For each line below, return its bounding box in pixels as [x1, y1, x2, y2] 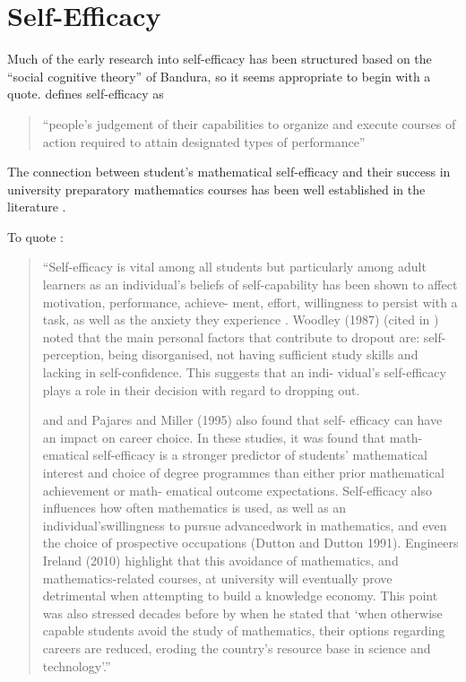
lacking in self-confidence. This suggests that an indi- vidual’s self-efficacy [42, 363, 446, 382]
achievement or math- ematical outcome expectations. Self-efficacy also [42, 480, 432, 499]
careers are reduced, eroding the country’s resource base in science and [42, 638, 431, 657]
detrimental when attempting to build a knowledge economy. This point [42, 586, 438, 605]
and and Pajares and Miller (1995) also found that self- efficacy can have [42, 410, 443, 429]
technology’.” [42, 656, 111, 675]
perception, [42, 345, 104, 364]
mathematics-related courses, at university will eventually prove [42, 568, 393, 587]
